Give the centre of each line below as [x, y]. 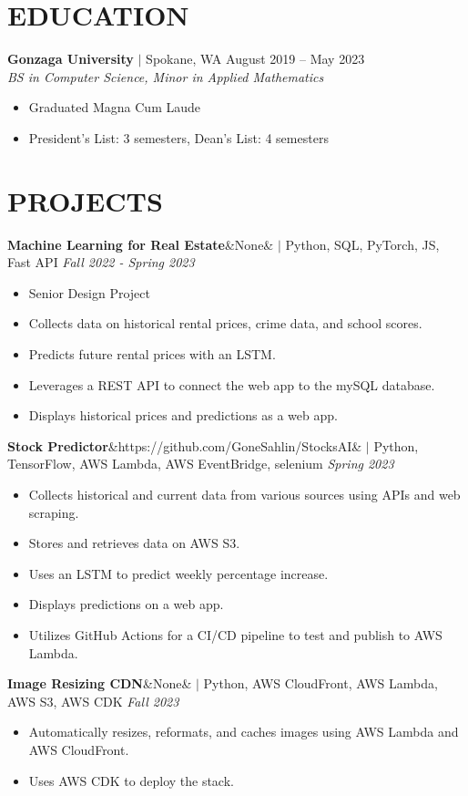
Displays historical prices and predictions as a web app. [183, 415]
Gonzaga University [71, 59]
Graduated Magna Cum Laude [114, 107]
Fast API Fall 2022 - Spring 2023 [101, 262]
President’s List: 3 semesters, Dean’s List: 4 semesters [178, 137]
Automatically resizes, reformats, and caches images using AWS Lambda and [244, 732]
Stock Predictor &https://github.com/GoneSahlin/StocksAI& [185, 445]
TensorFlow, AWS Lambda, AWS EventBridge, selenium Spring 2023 [201, 464]
